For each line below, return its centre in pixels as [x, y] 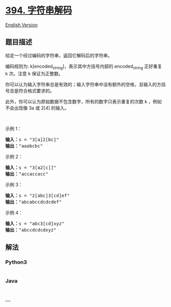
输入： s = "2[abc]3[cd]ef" [38, 196]
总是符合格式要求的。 [32, 91]
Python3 [16, 262]
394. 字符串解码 [39, 10]
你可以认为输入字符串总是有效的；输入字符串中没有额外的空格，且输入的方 [83, 84]
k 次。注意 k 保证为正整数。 [34, 73]
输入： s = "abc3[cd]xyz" [35, 224]
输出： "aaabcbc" [24, 146]
